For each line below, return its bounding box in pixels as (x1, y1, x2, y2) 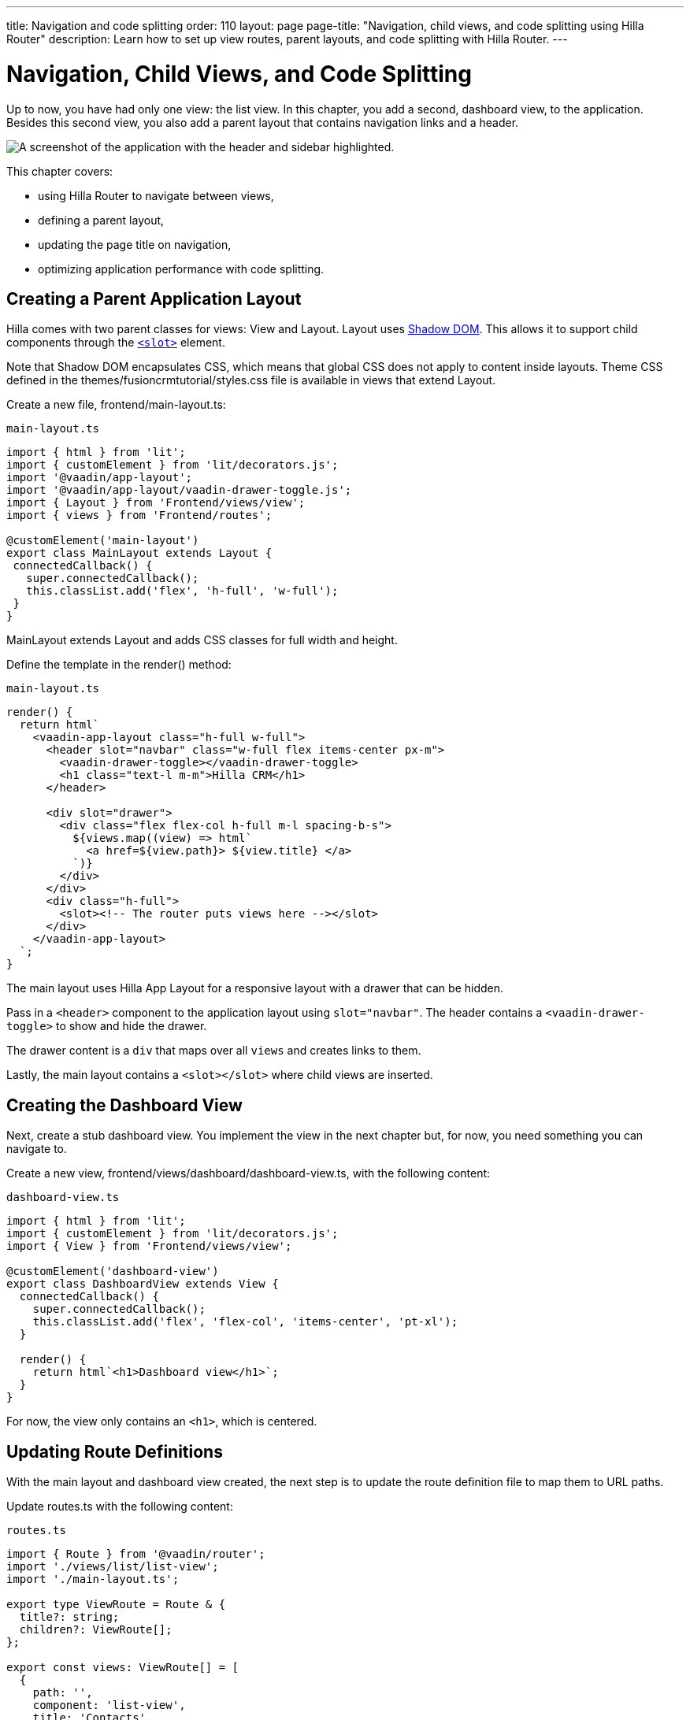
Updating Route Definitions (6, 1441, 223, 1462)
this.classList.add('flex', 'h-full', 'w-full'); (26, 584, 339, 598)
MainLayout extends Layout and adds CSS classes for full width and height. (6, 633, 398, 647)
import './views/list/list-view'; (6, 1560, 219, 1574)
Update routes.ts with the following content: (6, 1499, 233, 1514)
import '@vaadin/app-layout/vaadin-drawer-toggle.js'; (6, 484, 352, 497)
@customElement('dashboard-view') (6, 1265, 219, 1278)
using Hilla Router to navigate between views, (38, 188, 274, 202)
